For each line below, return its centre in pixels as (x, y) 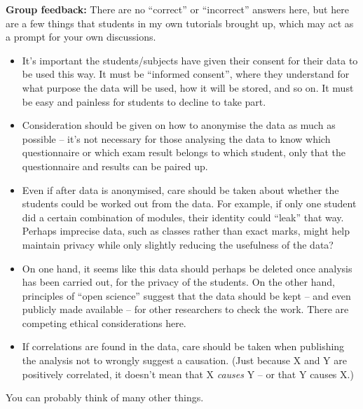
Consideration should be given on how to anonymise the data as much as (179, 125)
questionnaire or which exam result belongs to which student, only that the (184, 152)
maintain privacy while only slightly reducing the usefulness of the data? (178, 244)
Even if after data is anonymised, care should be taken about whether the (180, 189)
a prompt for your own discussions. (81, 37)
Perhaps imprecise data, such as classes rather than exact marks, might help (186, 231)
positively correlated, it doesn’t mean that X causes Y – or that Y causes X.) (188, 374)
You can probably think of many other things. (105, 397)
